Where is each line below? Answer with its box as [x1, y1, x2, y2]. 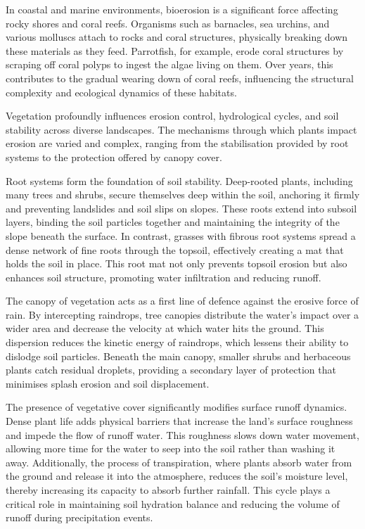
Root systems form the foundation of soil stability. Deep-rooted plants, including [6, 173, 353, 188]
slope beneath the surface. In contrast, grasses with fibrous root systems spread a [6, 228, 356, 243]
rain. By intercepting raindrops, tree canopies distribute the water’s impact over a [6, 307, 359, 321]
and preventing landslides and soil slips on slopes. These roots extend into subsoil [6, 200, 357, 215]
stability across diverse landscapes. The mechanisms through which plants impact [6, 122, 357, 136]
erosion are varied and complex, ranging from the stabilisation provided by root [6, 136, 349, 151]
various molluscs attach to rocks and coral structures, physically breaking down [6, 30, 348, 44]
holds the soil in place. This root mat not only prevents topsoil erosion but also [6, 256, 347, 271]
